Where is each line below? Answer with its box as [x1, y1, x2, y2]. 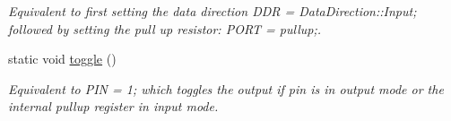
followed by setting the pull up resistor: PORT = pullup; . [8, 19, 322, 38]
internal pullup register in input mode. [8, 97, 219, 116]
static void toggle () [8, 49, 117, 68]
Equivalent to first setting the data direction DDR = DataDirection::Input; [8, 2, 417, 20]
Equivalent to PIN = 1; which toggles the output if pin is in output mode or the [8, 79, 444, 98]
